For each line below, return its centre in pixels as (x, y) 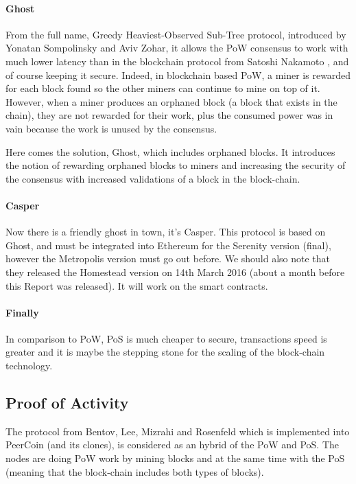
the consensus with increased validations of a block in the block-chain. (153, 178)
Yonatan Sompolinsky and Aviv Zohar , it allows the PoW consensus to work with (177, 48)
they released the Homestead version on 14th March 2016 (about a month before (175, 272)
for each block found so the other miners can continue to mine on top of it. (163, 88)
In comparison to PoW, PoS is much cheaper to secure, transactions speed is (166, 338)
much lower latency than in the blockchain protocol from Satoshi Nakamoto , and (177, 61)
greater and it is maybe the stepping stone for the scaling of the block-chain (165, 352)
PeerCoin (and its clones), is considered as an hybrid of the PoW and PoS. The (173, 445)
